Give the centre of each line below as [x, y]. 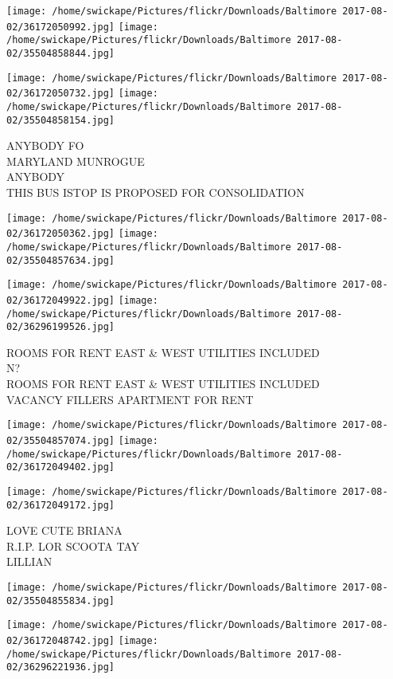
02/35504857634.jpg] [61, 260]
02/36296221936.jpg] [61, 667]
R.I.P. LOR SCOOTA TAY [73, 546]
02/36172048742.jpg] [61, 640]
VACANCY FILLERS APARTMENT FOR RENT [130, 399]
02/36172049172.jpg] [61, 505]
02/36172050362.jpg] [61, 234]
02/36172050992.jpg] [61, 27]
